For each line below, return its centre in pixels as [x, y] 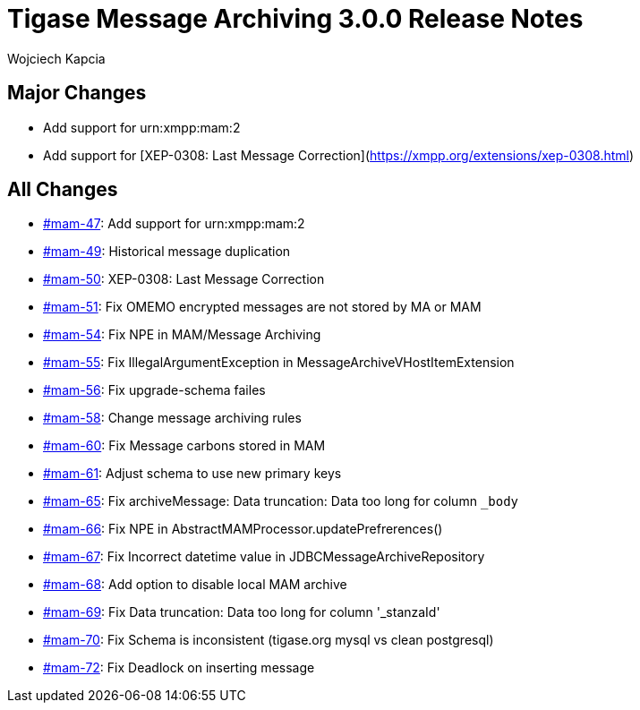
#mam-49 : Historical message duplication [167, 252]
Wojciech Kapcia [56, 58]
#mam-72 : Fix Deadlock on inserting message [179, 668]
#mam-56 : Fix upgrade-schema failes [154, 390]
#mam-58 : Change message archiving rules [172, 418]
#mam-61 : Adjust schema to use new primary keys [192, 474]
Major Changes [77, 93]
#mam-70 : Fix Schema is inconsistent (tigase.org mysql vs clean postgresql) [269, 640]
